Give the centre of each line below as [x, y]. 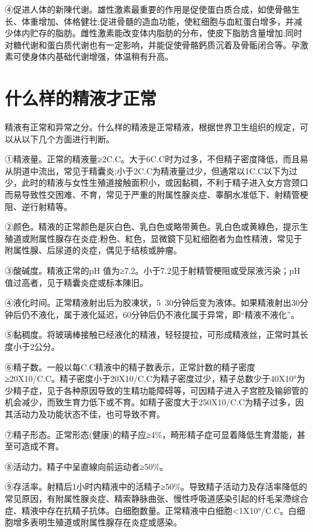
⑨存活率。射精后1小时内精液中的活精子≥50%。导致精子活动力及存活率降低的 [156, 486]
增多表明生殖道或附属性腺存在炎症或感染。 [97, 522]
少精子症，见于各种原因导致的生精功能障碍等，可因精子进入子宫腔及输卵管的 [156, 390]
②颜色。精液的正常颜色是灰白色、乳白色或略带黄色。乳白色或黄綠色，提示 [152, 226]
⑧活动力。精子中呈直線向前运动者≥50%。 [87, 466]
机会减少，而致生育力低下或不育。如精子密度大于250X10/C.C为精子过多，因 [154, 402]
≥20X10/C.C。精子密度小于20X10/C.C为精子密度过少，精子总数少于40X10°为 [155, 378]
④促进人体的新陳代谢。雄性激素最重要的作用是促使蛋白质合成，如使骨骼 [148, 9]
